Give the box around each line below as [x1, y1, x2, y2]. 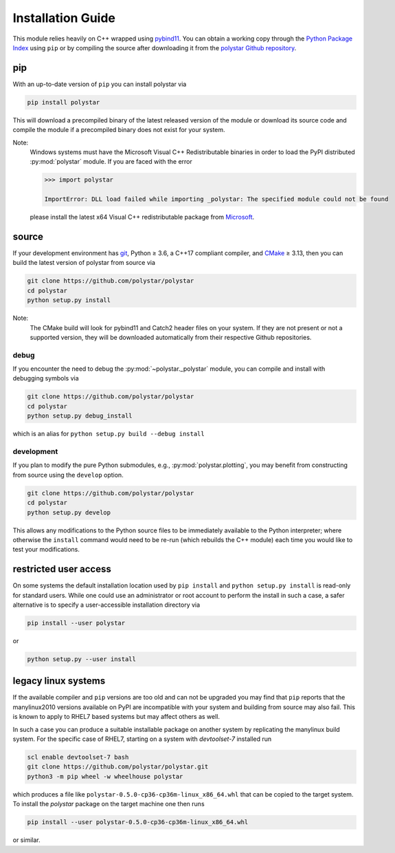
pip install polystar [27, 98, 100, 106]
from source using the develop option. [12, 471, 124, 479]
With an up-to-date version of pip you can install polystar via [12, 80, 187, 88]
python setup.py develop [27, 508, 111, 516]
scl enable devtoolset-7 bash [27, 753, 129, 761]
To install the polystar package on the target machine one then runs [12, 800, 205, 808]
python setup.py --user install [27, 655, 137, 663]
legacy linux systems [12, 675, 106, 687]
